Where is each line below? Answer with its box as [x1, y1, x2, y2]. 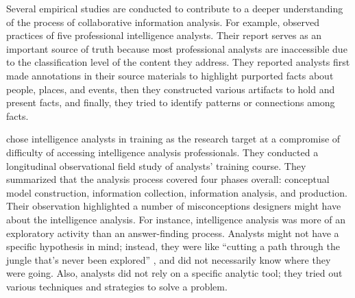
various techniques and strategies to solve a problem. [6, 279, 228, 293]
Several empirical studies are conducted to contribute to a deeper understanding [6, 1, 343, 15]
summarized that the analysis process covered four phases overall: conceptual [6, 172, 330, 186]
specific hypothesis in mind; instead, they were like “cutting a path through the [6, 239, 340, 253]
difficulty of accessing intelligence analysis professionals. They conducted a [6, 145, 319, 159]
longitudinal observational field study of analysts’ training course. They [6, 158, 306, 173]
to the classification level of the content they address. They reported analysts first [6, 55, 350, 69]
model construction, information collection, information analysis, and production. [6, 185, 347, 199]
